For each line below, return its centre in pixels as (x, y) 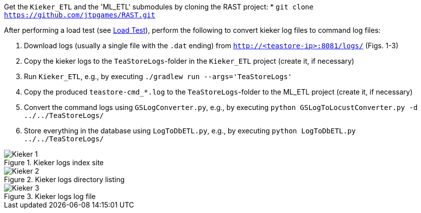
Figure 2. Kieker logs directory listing (65, 179)
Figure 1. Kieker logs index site (54, 162)
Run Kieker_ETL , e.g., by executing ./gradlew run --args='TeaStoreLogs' (158, 76)
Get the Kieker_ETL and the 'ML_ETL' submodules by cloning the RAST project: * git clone (159, 7)
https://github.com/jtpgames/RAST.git (80, 15)
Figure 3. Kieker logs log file (50, 196)
